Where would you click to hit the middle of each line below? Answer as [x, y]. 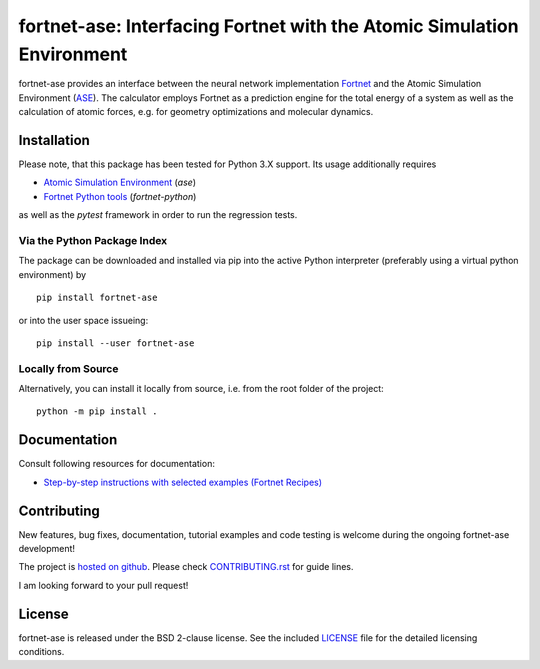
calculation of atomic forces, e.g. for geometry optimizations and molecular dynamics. [196, 112]
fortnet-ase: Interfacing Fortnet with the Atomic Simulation [268, 26]
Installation [54, 140]
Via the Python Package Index [93, 240]
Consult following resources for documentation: [116, 464]
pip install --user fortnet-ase [115, 343]
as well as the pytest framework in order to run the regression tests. [158, 215]
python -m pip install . [97, 411]
